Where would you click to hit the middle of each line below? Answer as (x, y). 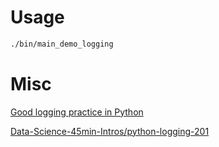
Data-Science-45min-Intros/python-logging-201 (110, 131)
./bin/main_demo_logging (62, 44)
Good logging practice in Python (77, 112)
